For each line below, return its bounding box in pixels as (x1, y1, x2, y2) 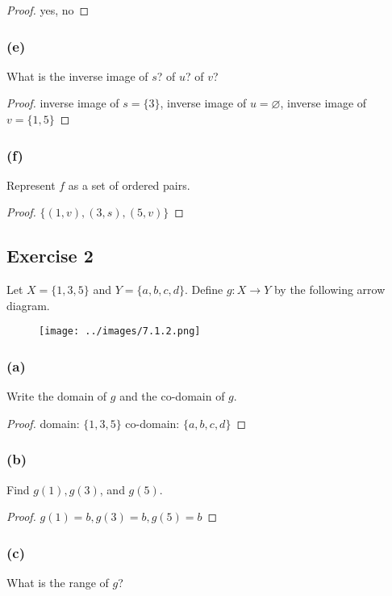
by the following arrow (273, 281, 386, 298)
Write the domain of (6, 388, 107, 405)
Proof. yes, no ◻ (6, 2, 90, 18)
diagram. (6, 296, 50, 313)
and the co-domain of (119, 388, 225, 405)
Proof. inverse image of (6, 94, 119, 111)
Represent (6, 176, 56, 193)
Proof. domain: (6, 414, 80, 431)
